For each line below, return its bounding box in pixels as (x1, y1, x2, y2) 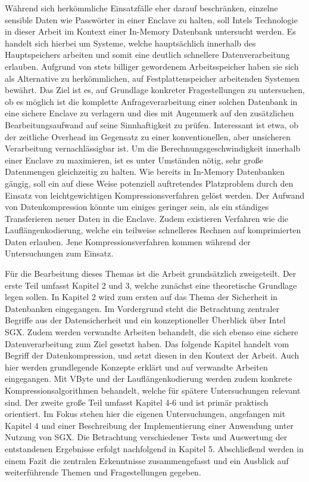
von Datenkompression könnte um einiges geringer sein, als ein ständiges (5, 200, 269, 213)
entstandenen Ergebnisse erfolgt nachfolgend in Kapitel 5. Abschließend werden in (5, 442, 304, 455)
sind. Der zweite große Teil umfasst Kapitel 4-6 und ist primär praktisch (5, 396, 269, 408)
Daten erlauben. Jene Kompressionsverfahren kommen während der (5, 235, 251, 248)
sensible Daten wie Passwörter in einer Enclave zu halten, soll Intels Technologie (5, 13, 298, 26)
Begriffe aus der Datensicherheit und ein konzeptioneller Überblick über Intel (5, 314, 286, 326)
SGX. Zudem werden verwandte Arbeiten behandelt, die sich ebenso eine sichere (5, 326, 298, 338)
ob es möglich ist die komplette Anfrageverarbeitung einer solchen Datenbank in (5, 95, 298, 107)
